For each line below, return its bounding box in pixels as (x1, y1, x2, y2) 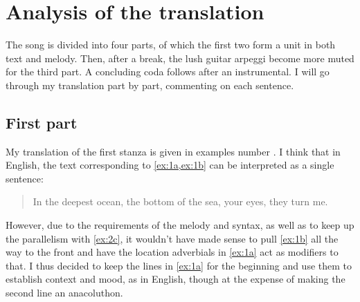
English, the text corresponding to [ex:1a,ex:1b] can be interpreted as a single (6, 158, 334, 172)
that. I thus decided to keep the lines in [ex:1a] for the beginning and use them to (6, 258, 352, 272)
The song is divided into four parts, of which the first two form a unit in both (6, 37, 336, 52)
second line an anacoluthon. (6, 285, 123, 300)
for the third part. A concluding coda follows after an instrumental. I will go (6, 64, 330, 79)
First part (6, 111, 78, 133)
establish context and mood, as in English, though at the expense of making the (6, 272, 345, 286)
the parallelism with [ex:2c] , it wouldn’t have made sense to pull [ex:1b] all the (6, 231, 339, 245)
